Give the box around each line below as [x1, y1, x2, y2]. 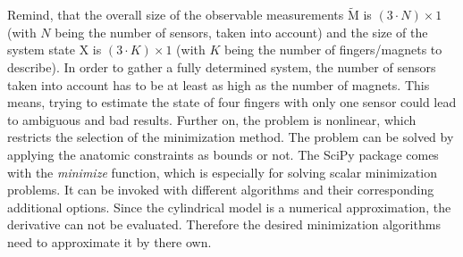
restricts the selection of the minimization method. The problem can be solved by [7, 128, 454, 146]
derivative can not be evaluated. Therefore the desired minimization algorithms [7, 215, 441, 234]
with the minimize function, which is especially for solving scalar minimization [7, 162, 437, 181]
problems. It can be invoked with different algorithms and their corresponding [7, 180, 434, 199]
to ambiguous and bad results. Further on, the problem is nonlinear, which [7, 110, 417, 128]
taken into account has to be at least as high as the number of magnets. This [7, 75, 430, 94]
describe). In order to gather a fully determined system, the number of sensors [7, 58, 436, 76]
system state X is [7, 40, 102, 59]
